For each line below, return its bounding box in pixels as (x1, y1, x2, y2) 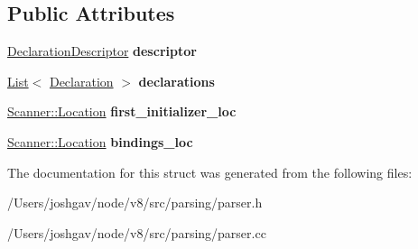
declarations (138, 71, 215, 90)
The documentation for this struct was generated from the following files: (7, 162, 413, 181)
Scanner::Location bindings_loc (7, 132, 193, 151)
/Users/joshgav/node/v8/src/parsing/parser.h (7, 193, 263, 212)
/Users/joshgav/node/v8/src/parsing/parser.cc (7, 223, 266, 242)
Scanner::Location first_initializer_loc (7, 102, 237, 121)
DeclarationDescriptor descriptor (7, 41, 197, 60)
